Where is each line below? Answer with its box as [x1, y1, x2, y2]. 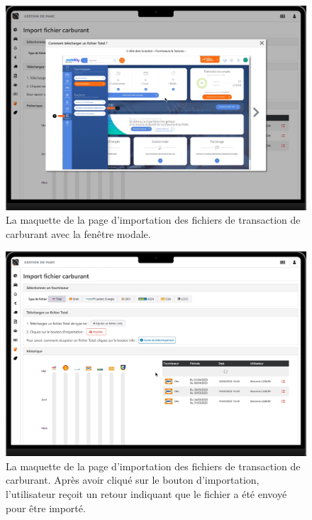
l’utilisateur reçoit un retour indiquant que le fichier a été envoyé [6, 486, 287, 501]
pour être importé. [6, 500, 86, 515]
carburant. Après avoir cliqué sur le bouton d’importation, [6, 472, 260, 487]
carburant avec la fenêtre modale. [6, 226, 151, 241]
